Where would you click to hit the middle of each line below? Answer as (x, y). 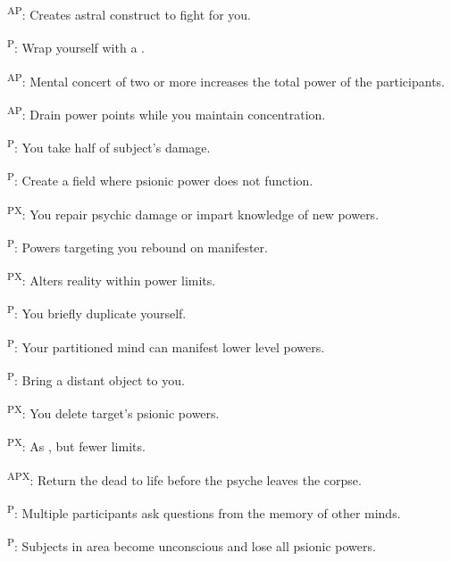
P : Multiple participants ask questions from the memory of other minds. (204, 511)
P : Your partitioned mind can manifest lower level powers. (166, 345)
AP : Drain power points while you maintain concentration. (167, 112)
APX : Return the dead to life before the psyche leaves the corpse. (184, 478)
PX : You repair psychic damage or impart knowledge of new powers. (193, 212)
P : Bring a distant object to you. (96, 378)
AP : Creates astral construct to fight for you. (129, 13)
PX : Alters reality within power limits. (112, 279)
